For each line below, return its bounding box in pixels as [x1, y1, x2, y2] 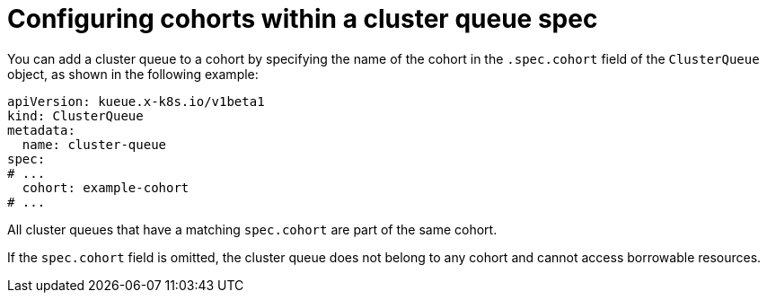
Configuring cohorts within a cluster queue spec [7, 4, 598, 34]
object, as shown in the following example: [7, 66, 259, 82]
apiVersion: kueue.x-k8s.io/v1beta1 [7, 93, 265, 109]
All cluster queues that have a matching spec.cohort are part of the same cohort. [7, 221, 498, 237]
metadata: [7, 122, 75, 137]
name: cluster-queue [22, 137, 167, 152]
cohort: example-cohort [22, 180, 190, 195]
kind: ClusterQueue [7, 108, 144, 123]
